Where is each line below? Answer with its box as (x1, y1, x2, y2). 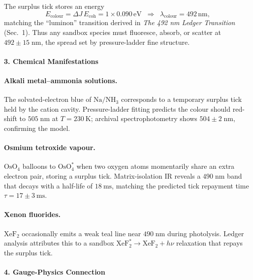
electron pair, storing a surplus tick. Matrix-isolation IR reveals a (4, 170, 201, 181)
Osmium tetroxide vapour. (4, 142, 95, 153)
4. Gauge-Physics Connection (4, 266, 105, 277)
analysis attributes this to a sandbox (4, 238, 114, 248)
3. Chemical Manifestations (4, 56, 98, 66)
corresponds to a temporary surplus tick (121, 94, 242, 104)
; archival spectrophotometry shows (91, 113, 197, 124)
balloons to (22, 161, 56, 171)
